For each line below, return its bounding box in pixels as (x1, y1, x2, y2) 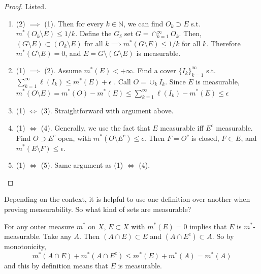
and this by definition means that (4, 260, 108, 270)
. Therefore (206, 38, 241, 48)
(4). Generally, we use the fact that (41, 122, 150, 133)
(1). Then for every (44, 18, 104, 28)
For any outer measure (4, 221, 75, 231)
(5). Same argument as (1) (41, 160, 123, 170)
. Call (114, 76, 131, 86)
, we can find (123, 18, 164, 28)
